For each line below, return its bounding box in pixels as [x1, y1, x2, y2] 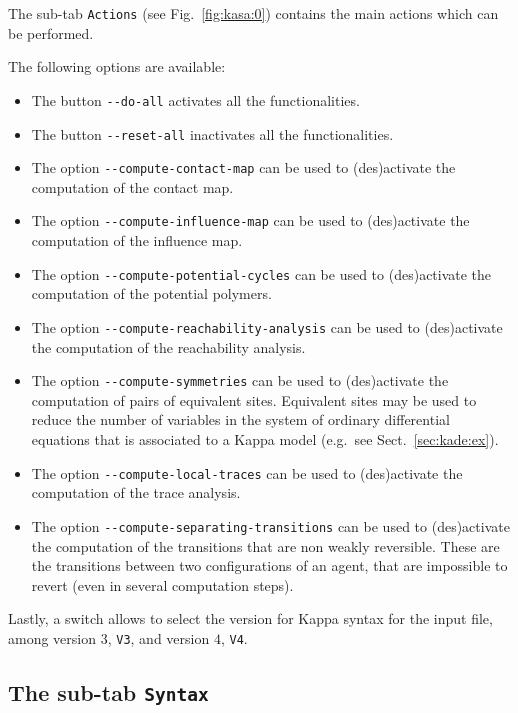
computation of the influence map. [31, 230, 243, 251]
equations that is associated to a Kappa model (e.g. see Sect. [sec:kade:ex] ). [31, 429, 499, 449]
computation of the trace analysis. [31, 482, 241, 503]
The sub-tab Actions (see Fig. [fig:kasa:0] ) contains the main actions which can [8, 3, 499, 23]
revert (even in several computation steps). [31, 574, 294, 595]
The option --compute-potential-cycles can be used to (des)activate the [31, 263, 492, 284]
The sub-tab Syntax [8, 676, 209, 707]
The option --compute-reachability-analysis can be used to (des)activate [31, 316, 503, 337]
